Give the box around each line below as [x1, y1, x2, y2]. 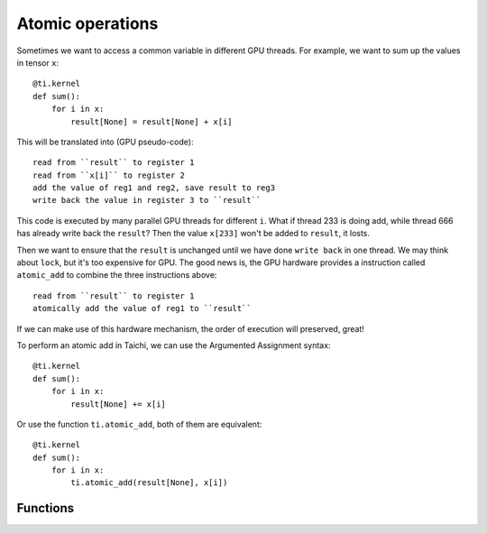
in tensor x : [16, 57, 59, 68]
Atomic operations [16, 14, 159, 33]
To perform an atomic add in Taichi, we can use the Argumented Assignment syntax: [16, 339, 331, 351]
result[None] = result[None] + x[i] [70, 116, 234, 126]
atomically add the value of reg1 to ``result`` [32, 303, 252, 314]
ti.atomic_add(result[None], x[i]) [70, 478, 228, 488]
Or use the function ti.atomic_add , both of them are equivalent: [16, 418, 262, 429]
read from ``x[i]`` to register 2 [32, 170, 185, 180]
